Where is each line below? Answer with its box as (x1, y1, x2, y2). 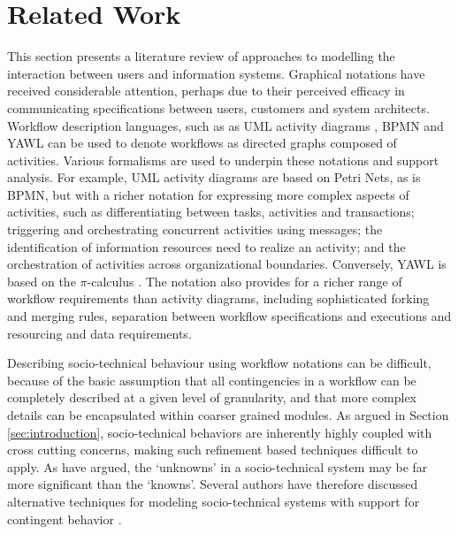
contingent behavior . (7, 509, 122, 528)
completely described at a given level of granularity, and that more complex (7, 388, 417, 407)
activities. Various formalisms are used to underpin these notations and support (7, 150, 439, 169)
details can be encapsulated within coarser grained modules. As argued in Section (7, 406, 449, 423)
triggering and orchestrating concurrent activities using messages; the (7, 220, 383, 239)
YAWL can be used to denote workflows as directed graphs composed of (7, 133, 397, 152)
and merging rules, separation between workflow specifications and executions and (7, 307, 452, 325)
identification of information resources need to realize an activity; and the (7, 237, 406, 256)
